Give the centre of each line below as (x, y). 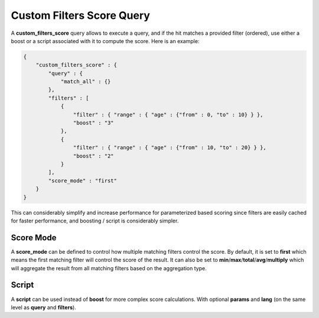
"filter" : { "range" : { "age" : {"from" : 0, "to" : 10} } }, (168, 114)
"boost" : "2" (94, 156)
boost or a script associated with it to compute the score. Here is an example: (105, 41)
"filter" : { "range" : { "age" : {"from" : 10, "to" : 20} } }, (170, 148)
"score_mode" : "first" (83, 181)
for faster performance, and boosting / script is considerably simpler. (95, 221)
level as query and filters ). (43, 307)
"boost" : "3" (94, 123)
